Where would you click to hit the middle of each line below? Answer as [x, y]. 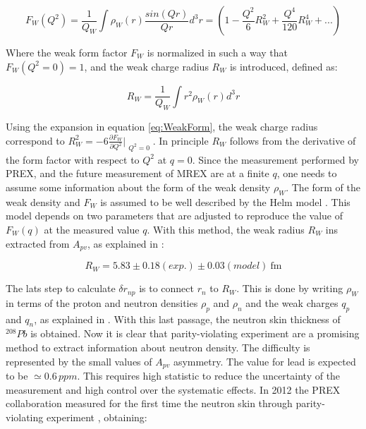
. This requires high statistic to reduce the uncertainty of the [209, 376]
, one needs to [307, 173]
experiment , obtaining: [97, 417]
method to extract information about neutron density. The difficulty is [158, 348]
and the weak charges [292, 302]
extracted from [38, 243]
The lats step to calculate [61, 288]
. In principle [181, 140]
